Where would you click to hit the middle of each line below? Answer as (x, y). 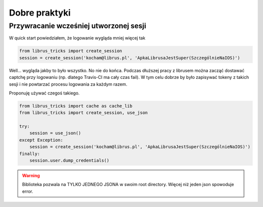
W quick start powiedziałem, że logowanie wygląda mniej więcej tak (77, 38)
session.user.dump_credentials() (69, 160)
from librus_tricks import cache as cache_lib (76, 106)
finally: (30, 154)
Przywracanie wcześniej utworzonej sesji (77, 26)
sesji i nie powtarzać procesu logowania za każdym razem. (68, 84)
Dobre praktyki (40, 13)
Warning (31, 176)
